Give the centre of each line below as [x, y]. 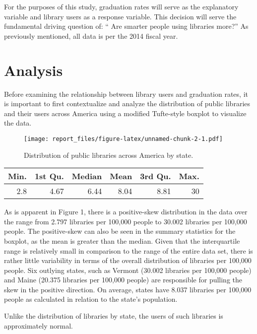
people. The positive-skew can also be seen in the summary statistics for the [120, 231]
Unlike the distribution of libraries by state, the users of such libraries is [114, 316]
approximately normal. [38, 325]
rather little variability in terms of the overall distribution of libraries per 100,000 [128, 260]
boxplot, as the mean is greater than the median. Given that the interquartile [122, 240]
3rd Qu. [156, 176]
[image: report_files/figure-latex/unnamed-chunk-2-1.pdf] [123, 139]
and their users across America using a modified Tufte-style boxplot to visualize [125, 113]
